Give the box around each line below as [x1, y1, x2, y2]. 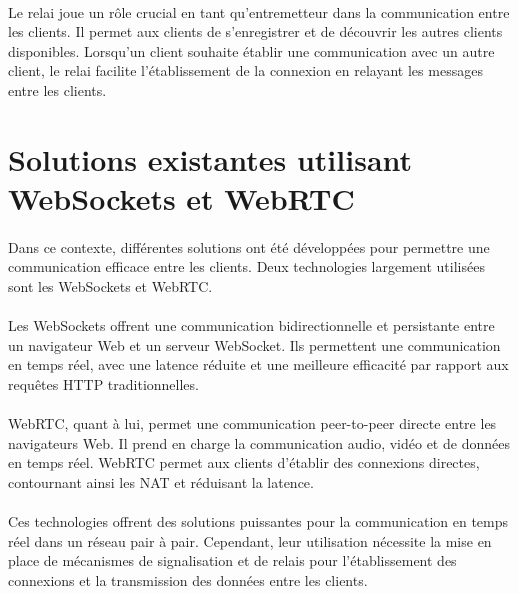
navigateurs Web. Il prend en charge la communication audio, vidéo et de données [8, 432, 510, 453]
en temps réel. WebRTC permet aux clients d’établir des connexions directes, [8, 452, 480, 473]
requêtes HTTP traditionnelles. [8, 373, 199, 394]
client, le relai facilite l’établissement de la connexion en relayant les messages [8, 60, 483, 81]
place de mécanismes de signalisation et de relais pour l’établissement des [8, 550, 457, 571]
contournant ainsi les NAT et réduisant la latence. [8, 471, 314, 492]
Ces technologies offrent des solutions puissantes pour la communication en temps [8, 511, 509, 532]
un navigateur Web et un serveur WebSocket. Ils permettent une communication [8, 334, 501, 355]
